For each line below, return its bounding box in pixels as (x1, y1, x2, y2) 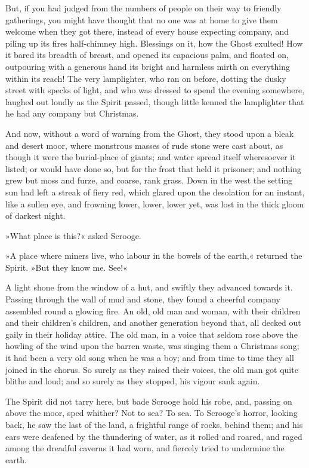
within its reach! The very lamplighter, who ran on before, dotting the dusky (5, 72, 286, 84)
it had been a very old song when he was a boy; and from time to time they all (5, 351, 294, 364)
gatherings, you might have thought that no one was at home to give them (5, 13, 278, 26)
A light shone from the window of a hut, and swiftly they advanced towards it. (5, 281, 293, 293)
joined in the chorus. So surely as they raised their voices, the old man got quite (5, 363, 298, 375)
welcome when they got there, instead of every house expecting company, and (5, 25, 289, 38)
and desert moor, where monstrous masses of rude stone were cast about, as (5, 139, 283, 151)
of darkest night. (5, 209, 66, 222)
